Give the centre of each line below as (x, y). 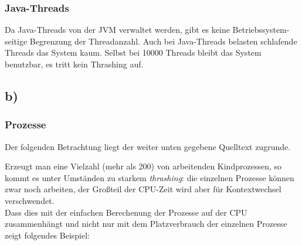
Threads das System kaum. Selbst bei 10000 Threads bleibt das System (133, 52)
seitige (16, 41)
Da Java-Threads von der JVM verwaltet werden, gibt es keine (117, 30)
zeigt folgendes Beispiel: (47, 235)
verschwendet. (30, 200)
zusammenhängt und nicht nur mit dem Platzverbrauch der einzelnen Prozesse (146, 224)
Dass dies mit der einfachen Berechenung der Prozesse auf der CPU (126, 212)
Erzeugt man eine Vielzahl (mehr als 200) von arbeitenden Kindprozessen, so (143, 166)
